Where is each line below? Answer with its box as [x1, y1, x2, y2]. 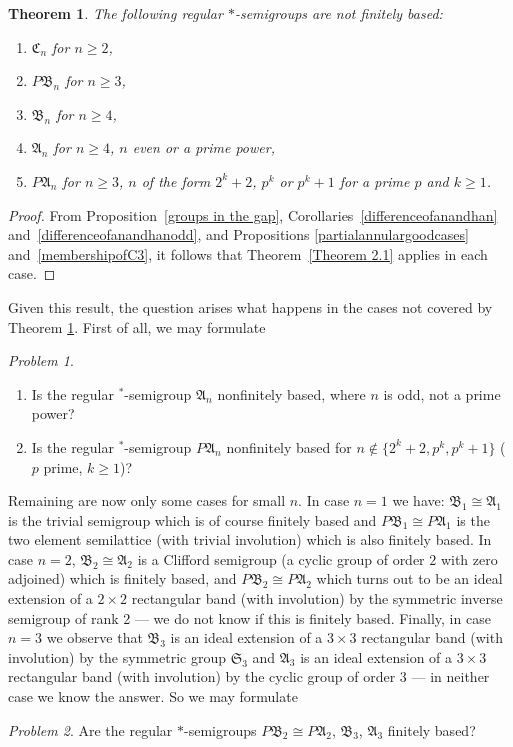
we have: [392, 490, 445, 511]
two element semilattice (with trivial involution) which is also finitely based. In [8, 529, 492, 550]
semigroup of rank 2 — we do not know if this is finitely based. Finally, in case [8, 607, 491, 628]
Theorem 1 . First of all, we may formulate [8, 316, 266, 337]
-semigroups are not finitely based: [234, 3, 443, 23]
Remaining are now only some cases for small [8, 490, 286, 511]
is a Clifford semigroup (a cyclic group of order [137, 548, 425, 569]
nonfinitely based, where [217, 383, 366, 404]
